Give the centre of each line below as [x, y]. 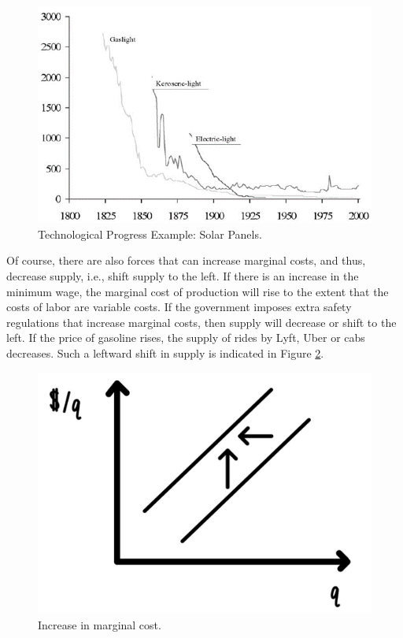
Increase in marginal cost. [100, 624]
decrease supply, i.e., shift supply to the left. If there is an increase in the [183, 275]
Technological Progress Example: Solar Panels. [150, 234]
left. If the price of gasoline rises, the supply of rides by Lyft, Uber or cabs [186, 338]
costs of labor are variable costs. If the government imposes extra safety [179, 307]
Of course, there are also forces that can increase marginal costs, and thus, [186, 260]
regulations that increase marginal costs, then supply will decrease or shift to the [201, 322]
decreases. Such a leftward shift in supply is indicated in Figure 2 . [165, 352]
